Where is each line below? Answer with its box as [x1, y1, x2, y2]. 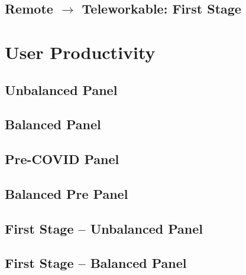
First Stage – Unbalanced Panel [5, 219, 203, 237]
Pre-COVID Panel [5, 150, 119, 168]
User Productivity [5, 40, 156, 64]
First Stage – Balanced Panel [5, 254, 187, 272]
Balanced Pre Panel [5, 184, 128, 202]
